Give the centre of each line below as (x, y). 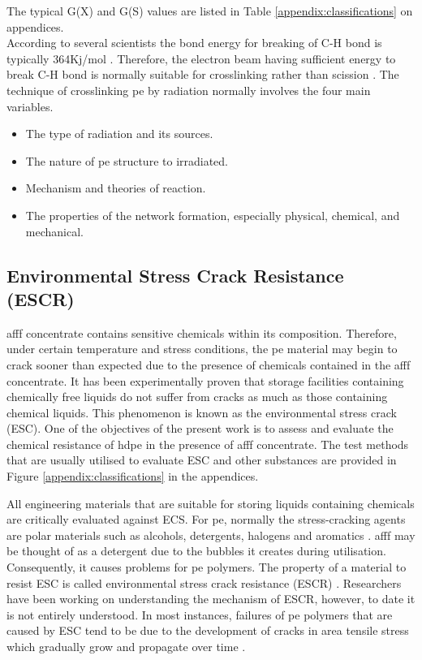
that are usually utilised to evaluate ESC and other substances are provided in (202, 460)
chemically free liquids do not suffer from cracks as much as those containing (197, 397)
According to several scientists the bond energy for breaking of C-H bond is (194, 43)
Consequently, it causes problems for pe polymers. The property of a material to (207, 567)
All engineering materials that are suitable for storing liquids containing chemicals (211, 503)
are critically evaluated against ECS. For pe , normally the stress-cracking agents (206, 519)
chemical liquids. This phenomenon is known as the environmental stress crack (202, 412)
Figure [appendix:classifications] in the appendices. (133, 476)
